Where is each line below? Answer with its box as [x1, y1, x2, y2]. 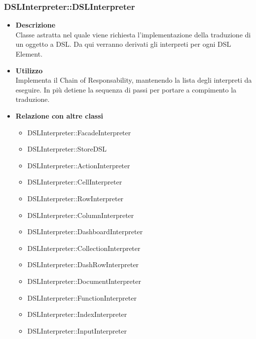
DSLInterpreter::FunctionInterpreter [27, 292, 137, 303]
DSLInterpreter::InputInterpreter [27, 325, 127, 336]
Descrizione [15, 20, 56, 30]
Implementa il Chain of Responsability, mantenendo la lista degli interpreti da [15, 75, 252, 85]
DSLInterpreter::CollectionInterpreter [27, 243, 141, 253]
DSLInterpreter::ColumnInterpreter [27, 210, 134, 220]
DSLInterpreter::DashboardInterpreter [27, 226, 143, 237]
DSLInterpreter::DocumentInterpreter [27, 276, 141, 286]
